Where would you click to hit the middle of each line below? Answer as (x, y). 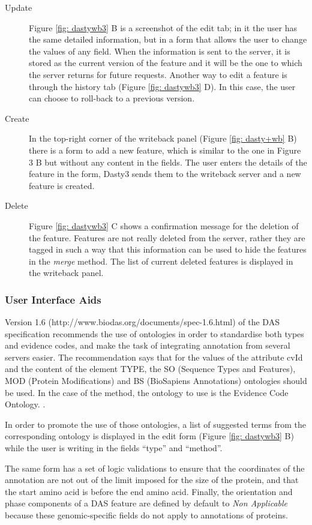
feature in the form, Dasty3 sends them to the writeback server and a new (165, 174)
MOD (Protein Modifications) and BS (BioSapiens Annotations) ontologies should (156, 381)
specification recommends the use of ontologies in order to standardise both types (154, 333)
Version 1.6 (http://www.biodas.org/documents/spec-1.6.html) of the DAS (142, 322)
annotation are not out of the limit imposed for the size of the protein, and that (152, 480)
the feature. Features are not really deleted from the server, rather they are (167, 237)
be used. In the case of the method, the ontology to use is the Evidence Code (147, 392)
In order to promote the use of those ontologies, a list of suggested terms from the (155, 424)
